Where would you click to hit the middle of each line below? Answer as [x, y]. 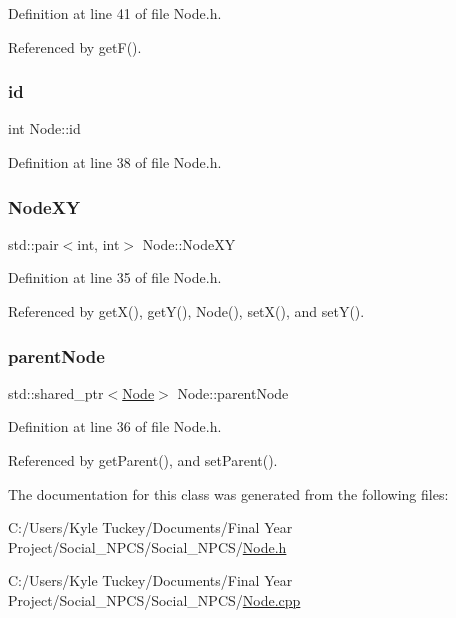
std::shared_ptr [56, 392]
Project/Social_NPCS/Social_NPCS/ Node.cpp [154, 599]
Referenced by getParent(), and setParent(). [143, 460]
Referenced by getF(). [75, 46]
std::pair [33, 243]
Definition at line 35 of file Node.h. [115, 277]
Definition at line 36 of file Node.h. [115, 426]
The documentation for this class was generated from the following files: [228, 493]
